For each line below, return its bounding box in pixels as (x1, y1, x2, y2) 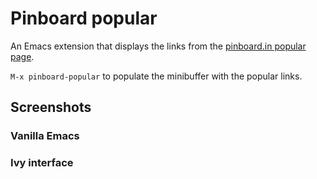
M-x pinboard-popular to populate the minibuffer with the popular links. (10, 70, 303, 82)
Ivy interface (10, 156, 74, 170)
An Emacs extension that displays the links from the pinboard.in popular (10, 40, 307, 52)
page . (10, 50, 35, 62)
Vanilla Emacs (10, 129, 80, 143)
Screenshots (10, 99, 92, 116)
